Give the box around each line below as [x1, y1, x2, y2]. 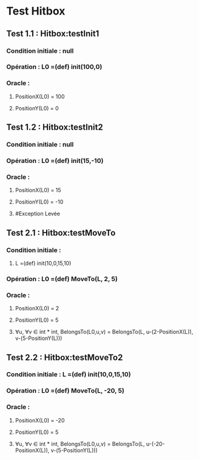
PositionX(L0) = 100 [15, 93, 65, 100]
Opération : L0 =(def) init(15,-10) [6, 156, 104, 165]
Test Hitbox [6, 4, 66, 18]
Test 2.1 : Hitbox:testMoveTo [6, 227, 116, 238]
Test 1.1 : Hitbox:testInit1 [6, 28, 99, 39]
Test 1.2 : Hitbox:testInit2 [6, 122, 103, 133]
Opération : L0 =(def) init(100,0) [6, 62, 103, 71]
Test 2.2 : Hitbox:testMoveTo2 [6, 352, 123, 362]
